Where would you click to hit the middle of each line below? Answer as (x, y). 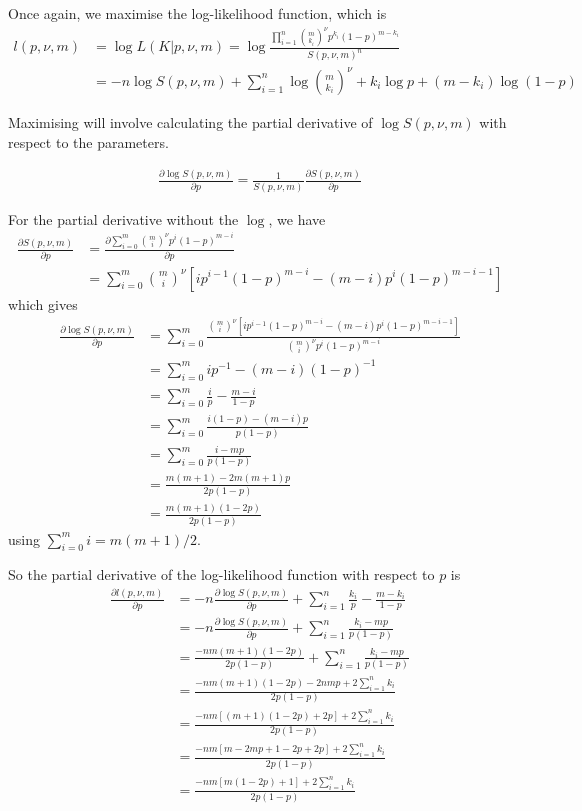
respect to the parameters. (88, 141)
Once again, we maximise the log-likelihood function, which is (197, 13)
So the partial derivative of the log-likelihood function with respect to (221, 574)
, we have (297, 218)
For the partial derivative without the (123, 218)
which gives (43, 303)
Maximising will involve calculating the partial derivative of (190, 121)
